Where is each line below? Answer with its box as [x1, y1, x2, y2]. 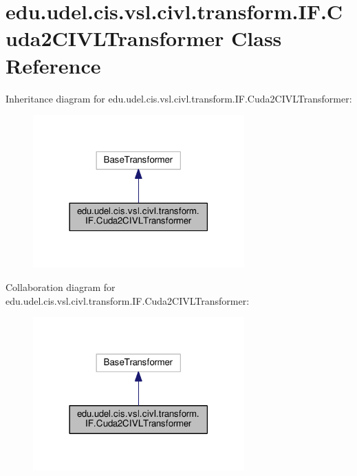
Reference [6, 51, 101, 79]
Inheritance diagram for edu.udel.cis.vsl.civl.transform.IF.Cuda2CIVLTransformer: [6, 91, 352, 105]
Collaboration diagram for [6, 280, 116, 294]
